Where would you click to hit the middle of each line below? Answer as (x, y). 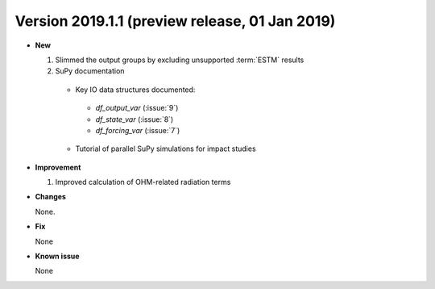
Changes (50, 197)
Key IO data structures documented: (135, 90)
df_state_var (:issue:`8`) (135, 119)
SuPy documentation (90, 71)
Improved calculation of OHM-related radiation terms (143, 182)
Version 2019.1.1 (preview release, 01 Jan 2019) (175, 21)
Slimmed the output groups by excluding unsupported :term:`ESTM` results (180, 60)
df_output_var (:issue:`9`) (137, 108)
